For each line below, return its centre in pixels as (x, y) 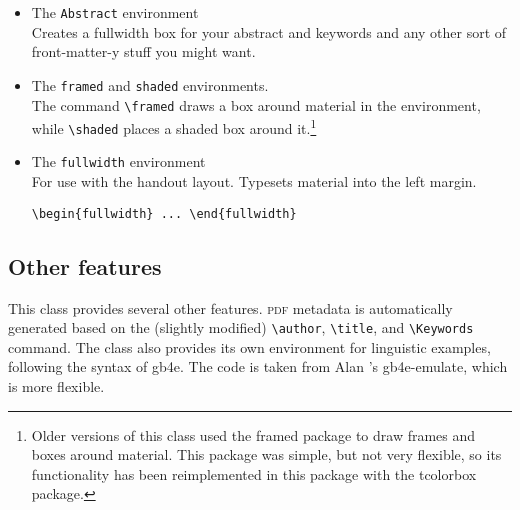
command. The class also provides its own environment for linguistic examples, (249, 346)
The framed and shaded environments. (150, 84)
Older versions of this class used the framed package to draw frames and (253, 434)
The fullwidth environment (118, 161)
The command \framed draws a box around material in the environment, (256, 104)
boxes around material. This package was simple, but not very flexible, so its (266, 454)
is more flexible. (56, 386)
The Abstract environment (115, 12)
